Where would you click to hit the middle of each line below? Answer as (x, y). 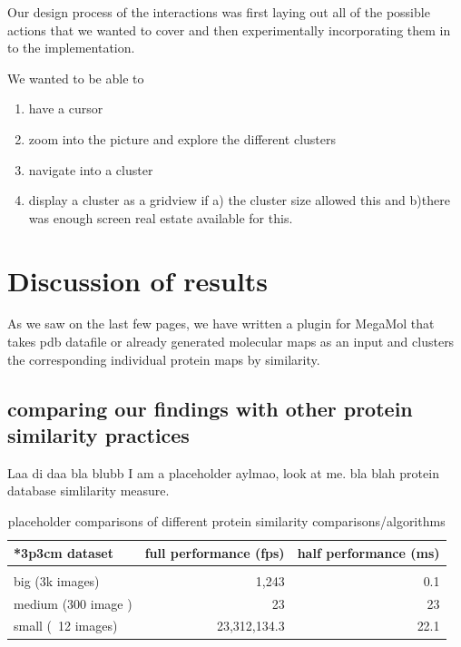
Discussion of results (138, 280)
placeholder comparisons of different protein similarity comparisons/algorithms (226, 521)
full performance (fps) (215, 552)
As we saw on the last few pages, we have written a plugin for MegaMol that (221, 323)
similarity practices (98, 435)
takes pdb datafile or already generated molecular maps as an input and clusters (231, 342)
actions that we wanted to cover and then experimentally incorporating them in (229, 29)
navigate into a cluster (91, 169)
